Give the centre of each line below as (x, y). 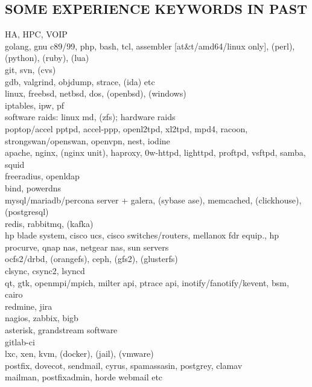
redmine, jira (29, 306)
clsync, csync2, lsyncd (45, 271)
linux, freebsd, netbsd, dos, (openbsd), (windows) (96, 93)
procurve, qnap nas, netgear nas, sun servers (87, 247)
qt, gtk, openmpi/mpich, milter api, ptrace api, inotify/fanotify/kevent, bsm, (147, 282)
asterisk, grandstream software (61, 330)
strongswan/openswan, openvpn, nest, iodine (88, 140)
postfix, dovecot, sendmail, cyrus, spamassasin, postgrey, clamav (124, 365)
